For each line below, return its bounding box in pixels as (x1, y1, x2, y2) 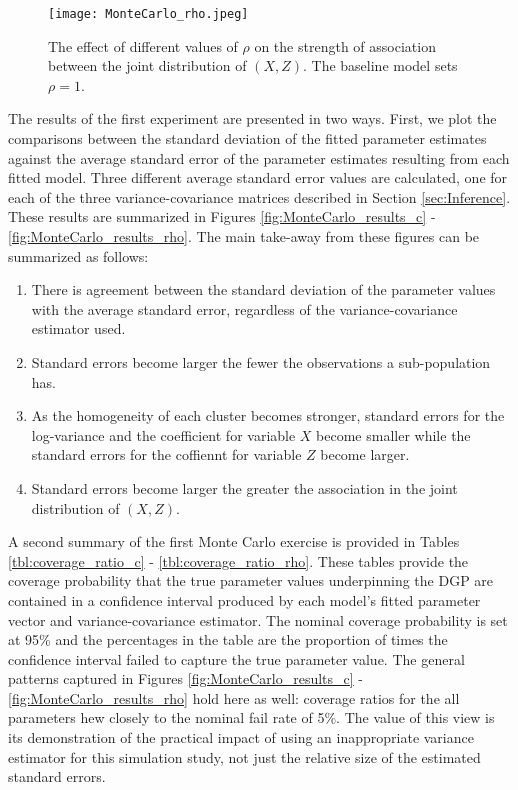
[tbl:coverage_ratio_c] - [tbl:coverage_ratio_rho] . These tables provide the (8, 550, 469, 571)
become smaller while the (316, 424, 471, 445)
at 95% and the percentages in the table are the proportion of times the (8, 629, 448, 650)
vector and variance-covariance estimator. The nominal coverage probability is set (8, 609, 508, 630)
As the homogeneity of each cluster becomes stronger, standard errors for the (31, 405, 505, 426)
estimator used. (31, 318, 126, 339)
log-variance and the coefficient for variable (31, 424, 296, 445)
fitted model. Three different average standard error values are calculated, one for (8, 167, 508, 188)
